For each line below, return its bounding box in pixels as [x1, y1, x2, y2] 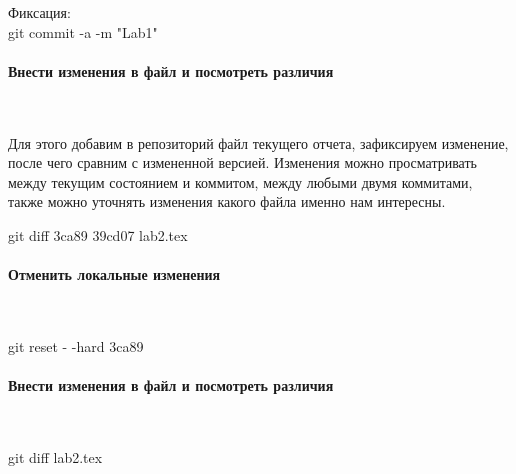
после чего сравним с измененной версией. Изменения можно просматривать [8, 152, 477, 173]
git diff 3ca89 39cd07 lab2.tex [8, 224, 188, 245]
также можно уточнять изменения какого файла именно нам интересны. [8, 191, 446, 212]
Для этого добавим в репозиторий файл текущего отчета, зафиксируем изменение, [8, 132, 509, 153]
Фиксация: [8, 2, 71, 22]
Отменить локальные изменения [8, 264, 221, 285]
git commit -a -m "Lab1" [8, 21, 158, 42]
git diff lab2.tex [8, 446, 103, 467]
